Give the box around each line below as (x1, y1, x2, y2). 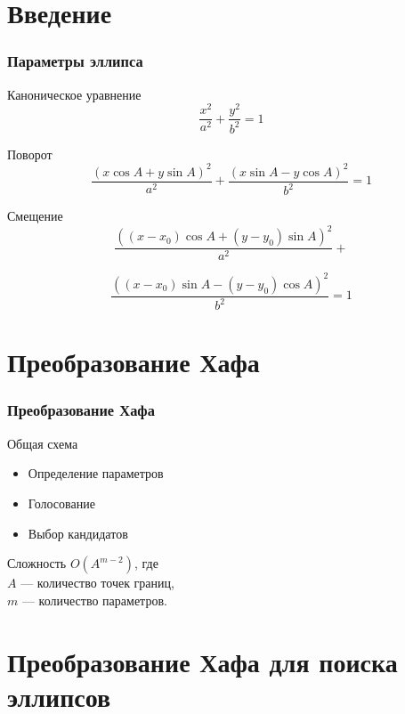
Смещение (7, 207, 63, 225)
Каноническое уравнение (7, 85, 142, 103)
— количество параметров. (21, 590, 167, 609)
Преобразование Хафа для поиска (7, 643, 398, 679)
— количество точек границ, (20, 573, 174, 592)
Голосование (28, 493, 95, 512)
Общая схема (7, 434, 78, 452)
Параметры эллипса (7, 50, 143, 72)
